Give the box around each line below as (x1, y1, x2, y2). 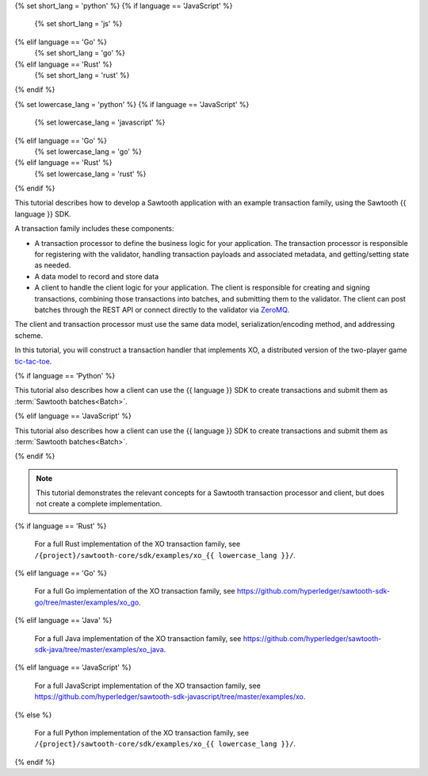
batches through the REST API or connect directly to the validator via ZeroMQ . (34, 305, 289, 314)
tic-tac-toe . (14, 356, 52, 366)
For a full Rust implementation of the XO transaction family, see (34, 540, 241, 549)
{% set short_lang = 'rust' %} (34, 70, 130, 79)
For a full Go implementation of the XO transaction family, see (34, 586, 235, 596)
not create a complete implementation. (36, 499, 162, 509)
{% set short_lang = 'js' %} (34, 19, 123, 29)
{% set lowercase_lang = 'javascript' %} (34, 117, 166, 127)
